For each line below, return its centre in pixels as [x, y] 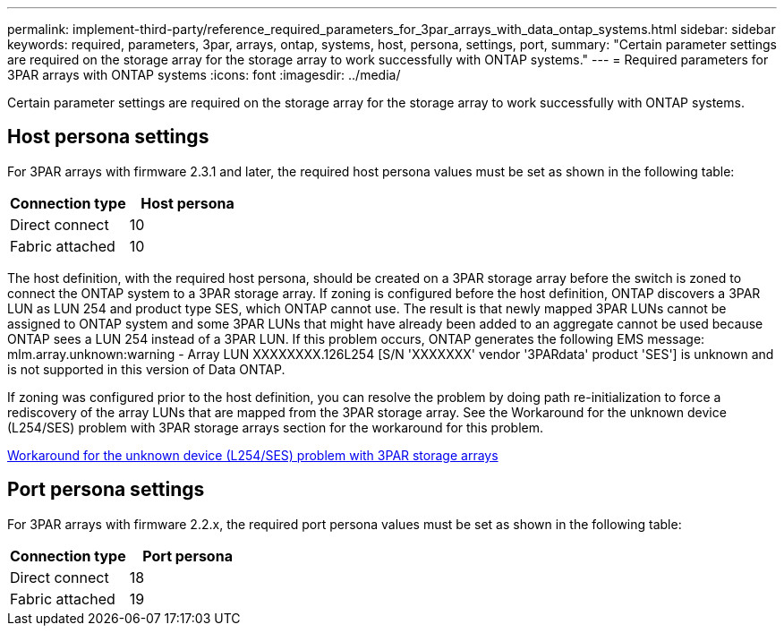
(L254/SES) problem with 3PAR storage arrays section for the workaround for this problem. [275, 427]
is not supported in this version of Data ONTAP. [146, 369]
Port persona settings [106, 490]
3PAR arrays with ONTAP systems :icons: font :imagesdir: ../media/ [204, 75]
